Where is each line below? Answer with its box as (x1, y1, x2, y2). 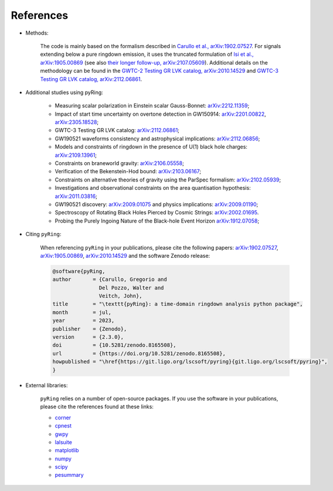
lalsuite (55, 438, 73, 446)
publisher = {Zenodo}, (52, 325, 127, 332)
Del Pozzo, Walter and (98, 284, 164, 291)
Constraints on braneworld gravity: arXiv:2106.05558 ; (55, 160, 184, 167)
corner (55, 414, 72, 421)
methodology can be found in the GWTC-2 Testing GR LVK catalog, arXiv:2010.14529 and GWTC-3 (40, 68, 278, 75)
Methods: (25, 29, 49, 36)
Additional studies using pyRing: (25, 89, 104, 96)
